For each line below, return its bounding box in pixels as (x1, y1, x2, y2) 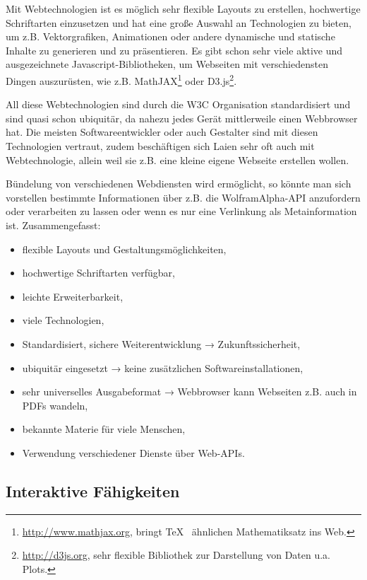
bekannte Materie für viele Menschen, (22, 422, 186, 436)
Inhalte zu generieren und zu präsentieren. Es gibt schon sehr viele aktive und (6, 42, 343, 57)
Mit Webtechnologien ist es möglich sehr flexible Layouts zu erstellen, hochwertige (6, 1, 361, 16)
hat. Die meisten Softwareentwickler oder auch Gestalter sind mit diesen (6, 124, 318, 139)
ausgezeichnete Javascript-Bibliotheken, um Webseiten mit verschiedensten (6, 57, 328, 71)
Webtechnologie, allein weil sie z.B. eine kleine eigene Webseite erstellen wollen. (6, 152, 349, 167)
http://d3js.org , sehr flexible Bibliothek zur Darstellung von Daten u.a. (22, 547, 331, 562)
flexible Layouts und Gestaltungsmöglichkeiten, (22, 241, 227, 256)
